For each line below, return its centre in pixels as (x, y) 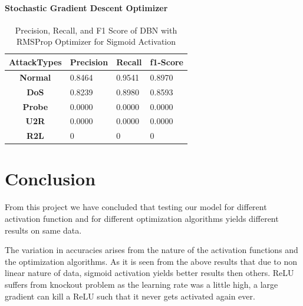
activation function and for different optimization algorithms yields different (142, 219)
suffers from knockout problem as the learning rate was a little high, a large (141, 284)
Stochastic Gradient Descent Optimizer (86, 7)
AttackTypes (35, 61)
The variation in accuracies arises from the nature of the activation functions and (151, 250)
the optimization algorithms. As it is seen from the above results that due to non (151, 261)
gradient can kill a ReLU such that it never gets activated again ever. (130, 296)
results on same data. (43, 230)
